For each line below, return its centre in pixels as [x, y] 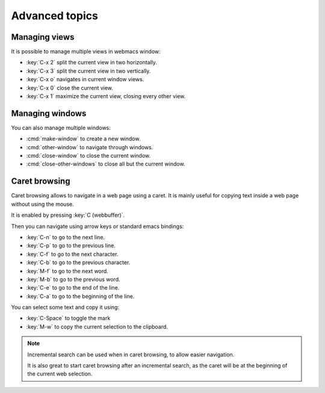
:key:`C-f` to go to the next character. [72, 254]
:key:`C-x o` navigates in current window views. [85, 79]
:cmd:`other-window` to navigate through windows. [90, 147]
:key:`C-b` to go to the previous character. [78, 262]
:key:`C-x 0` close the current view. [70, 88]
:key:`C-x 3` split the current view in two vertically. [88, 71]
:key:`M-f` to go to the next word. [67, 271]
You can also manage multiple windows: [61, 128]
